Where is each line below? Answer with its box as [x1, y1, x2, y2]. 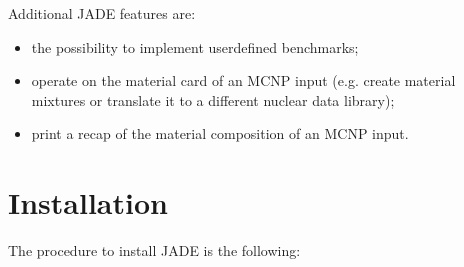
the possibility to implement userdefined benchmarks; [31, 36, 359, 57]
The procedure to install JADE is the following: [8, 240, 301, 261]
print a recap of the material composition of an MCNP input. [31, 123, 409, 144]
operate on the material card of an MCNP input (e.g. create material [31, 70, 456, 91]
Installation [8, 182, 168, 223]
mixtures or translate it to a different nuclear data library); [31, 89, 395, 110]
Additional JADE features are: [8, 3, 196, 23]
